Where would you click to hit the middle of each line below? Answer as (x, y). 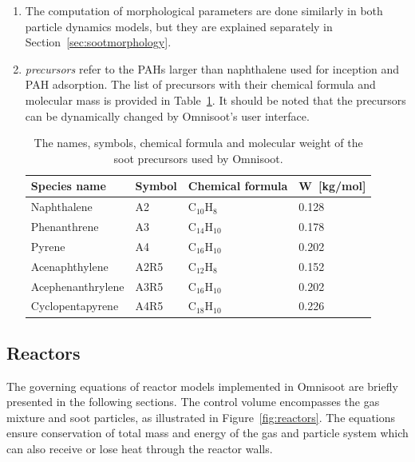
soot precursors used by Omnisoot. (198, 158)
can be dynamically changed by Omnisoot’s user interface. (167, 115)
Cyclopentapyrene (75, 306)
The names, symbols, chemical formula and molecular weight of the (198, 143)
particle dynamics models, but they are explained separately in (179, 26)
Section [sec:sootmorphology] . (98, 42)
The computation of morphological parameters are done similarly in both (204, 10)
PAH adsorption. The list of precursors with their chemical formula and (200, 84)
